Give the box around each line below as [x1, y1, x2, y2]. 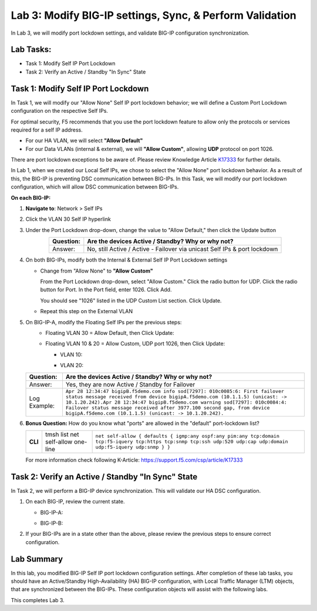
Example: [29, 402, 55, 410]
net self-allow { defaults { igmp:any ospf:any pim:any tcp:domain [95, 433, 280, 439]
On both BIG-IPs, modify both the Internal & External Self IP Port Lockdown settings [25, 256, 228, 264]
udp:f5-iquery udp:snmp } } [95, 444, 170, 451]
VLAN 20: [60, 362, 84, 369]
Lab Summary [11, 554, 63, 564]
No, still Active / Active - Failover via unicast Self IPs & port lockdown [87, 245, 278, 253]
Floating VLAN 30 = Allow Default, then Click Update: [45, 329, 174, 336]
